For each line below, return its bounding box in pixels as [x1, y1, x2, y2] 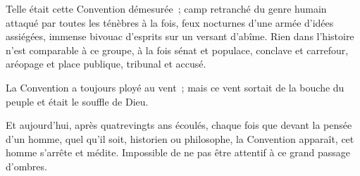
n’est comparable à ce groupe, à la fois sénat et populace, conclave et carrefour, [6, 42, 349, 57]
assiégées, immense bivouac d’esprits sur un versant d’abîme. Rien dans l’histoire [6, 29, 354, 44]
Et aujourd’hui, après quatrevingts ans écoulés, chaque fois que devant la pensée [6, 118, 352, 132]
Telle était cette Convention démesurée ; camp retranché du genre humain [6, 1, 327, 15]
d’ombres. [6, 158, 47, 173]
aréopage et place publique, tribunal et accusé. [6, 56, 206, 71]
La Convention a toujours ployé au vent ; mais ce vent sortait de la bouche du [6, 80, 345, 94]
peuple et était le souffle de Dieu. [6, 94, 149, 108]
